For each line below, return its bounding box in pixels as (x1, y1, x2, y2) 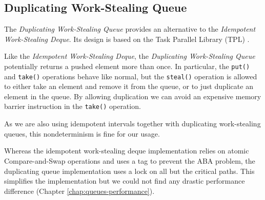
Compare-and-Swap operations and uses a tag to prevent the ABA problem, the (4, 155, 255, 166)
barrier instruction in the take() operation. (4, 101, 141, 112)
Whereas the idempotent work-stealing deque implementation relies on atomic (4, 145, 249, 156)
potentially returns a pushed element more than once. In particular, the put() (4, 60, 250, 71)
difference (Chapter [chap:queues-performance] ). (4, 185, 155, 196)
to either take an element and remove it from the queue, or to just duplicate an (4, 81, 253, 92)
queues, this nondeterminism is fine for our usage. (4, 128, 160, 139)
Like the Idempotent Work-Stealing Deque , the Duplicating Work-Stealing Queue (4, 51, 255, 61)
